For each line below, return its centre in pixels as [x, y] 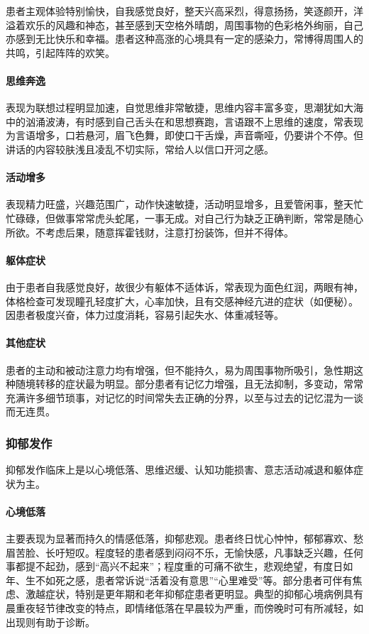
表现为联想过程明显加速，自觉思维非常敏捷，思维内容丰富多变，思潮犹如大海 [184, 108]
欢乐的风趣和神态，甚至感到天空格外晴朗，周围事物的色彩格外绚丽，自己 [194, 24]
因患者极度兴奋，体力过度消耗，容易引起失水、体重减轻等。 [145, 315]
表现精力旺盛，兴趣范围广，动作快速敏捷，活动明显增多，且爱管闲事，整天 [180, 204]
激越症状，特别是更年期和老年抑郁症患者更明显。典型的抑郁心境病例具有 [194, 594]
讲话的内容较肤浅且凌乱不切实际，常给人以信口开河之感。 [140, 149]
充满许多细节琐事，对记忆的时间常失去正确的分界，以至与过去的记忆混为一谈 [184, 397]
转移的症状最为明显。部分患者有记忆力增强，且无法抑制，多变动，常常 [199, 384]
